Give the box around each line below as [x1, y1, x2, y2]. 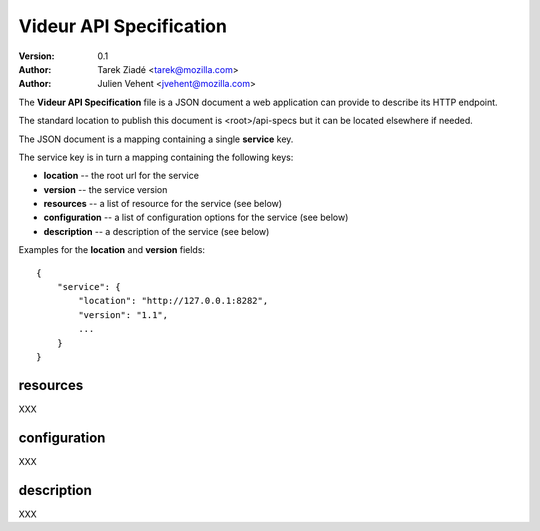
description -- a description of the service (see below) [43, 225, 270, 237]
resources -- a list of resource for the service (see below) [43, 198, 283, 210]
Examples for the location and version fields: [18, 244, 205, 256]
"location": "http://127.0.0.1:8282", [78, 295, 269, 307]
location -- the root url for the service [43, 170, 200, 182]
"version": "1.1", [78, 309, 169, 320]
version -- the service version [43, 183, 168, 195]
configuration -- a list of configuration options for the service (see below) [43, 211, 349, 224]
